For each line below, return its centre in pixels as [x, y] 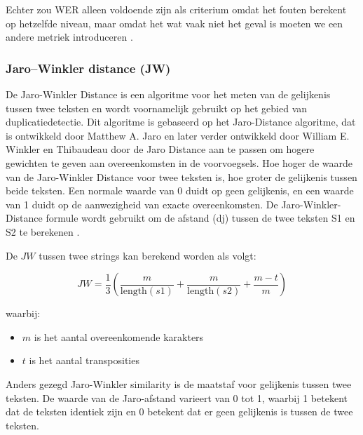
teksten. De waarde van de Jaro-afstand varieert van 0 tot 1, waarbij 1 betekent [177, 397]
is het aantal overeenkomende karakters [119, 336]
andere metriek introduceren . [69, 37]
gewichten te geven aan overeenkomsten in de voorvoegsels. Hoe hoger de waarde [179, 162]
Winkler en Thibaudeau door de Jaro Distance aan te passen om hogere [160, 149]
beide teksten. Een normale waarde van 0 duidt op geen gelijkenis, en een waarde [180, 190]
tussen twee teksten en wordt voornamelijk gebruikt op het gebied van [157, 108]
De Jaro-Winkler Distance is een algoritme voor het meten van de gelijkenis [168, 94]
